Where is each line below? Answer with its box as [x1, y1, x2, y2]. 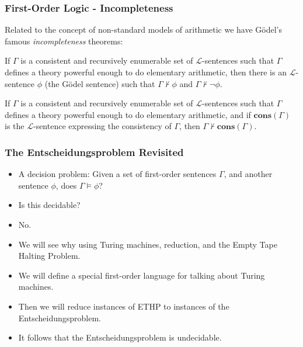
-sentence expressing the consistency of [33, 120, 172, 132]
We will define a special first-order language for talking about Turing [18, 269, 265, 281]
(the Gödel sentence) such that [44, 77, 155, 89]
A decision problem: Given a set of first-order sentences [18, 168, 217, 180]
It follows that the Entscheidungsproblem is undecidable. [18, 331, 222, 343]
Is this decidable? [18, 199, 81, 211]
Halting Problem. [18, 249, 81, 262]
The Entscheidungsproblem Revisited [5, 144, 184, 159]
